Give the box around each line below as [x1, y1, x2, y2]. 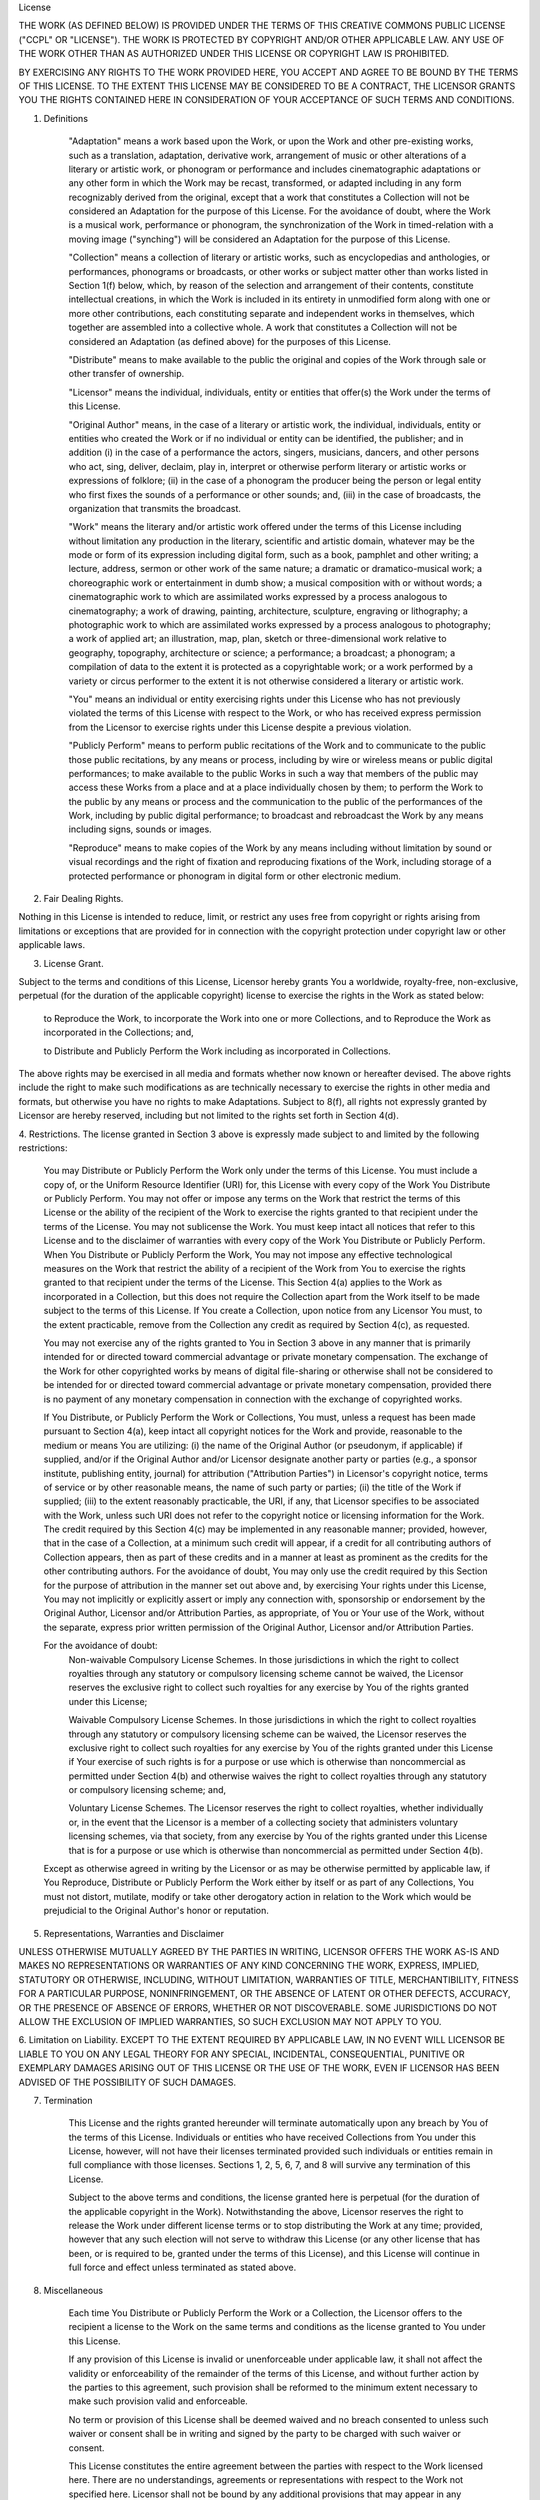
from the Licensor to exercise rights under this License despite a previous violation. [68, 721, 412, 733]
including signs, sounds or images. [68, 823, 212, 835]
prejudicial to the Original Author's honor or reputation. [43, 1905, 270, 1917]
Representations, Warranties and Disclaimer [43, 1927, 225, 1939]
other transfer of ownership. [68, 368, 185, 380]
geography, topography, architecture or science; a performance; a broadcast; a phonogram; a [68, 646, 456, 659]
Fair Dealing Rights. [43, 893, 124, 905]
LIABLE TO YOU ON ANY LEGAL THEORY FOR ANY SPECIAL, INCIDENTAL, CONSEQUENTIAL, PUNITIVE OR [18, 2048, 465, 2060]
